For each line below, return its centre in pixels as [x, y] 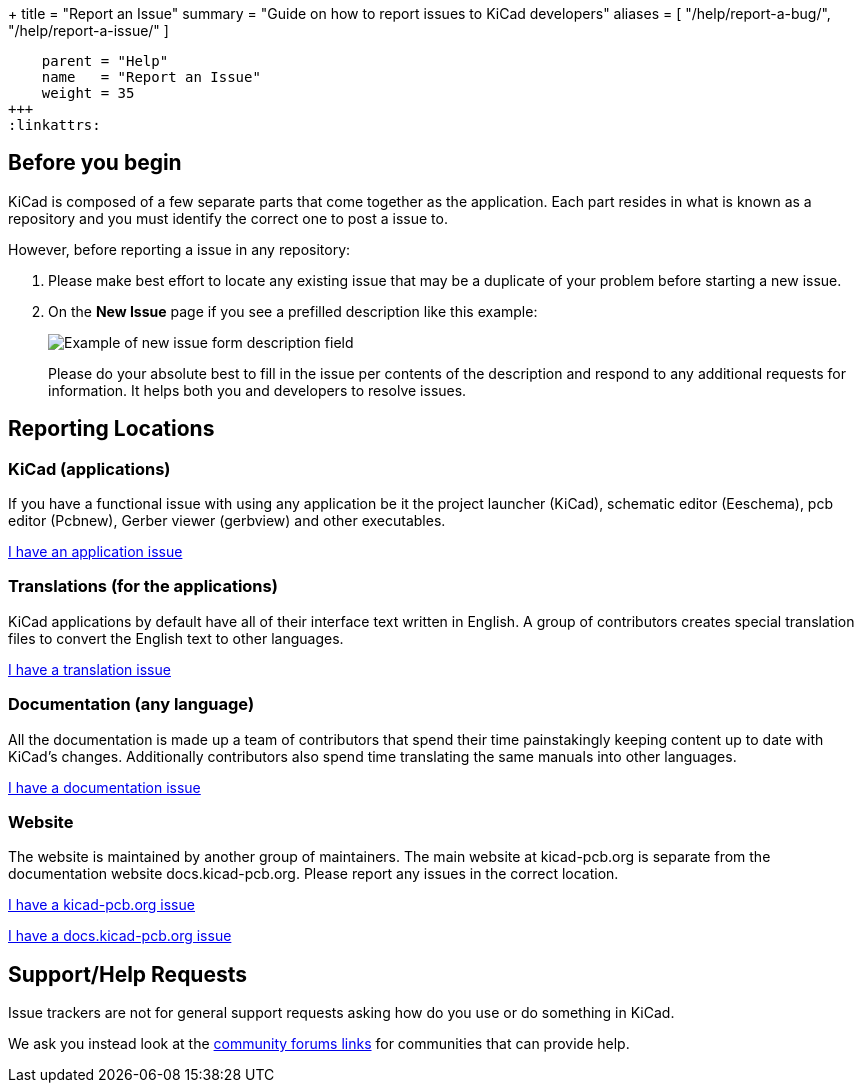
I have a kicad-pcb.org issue [101, 905]
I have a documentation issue [104, 787]
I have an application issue [95, 552]
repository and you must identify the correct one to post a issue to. [228, 218]
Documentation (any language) [131, 704]
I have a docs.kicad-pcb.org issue [120, 936]
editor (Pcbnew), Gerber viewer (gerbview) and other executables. [227, 521]
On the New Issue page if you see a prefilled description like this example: [293, 311]
